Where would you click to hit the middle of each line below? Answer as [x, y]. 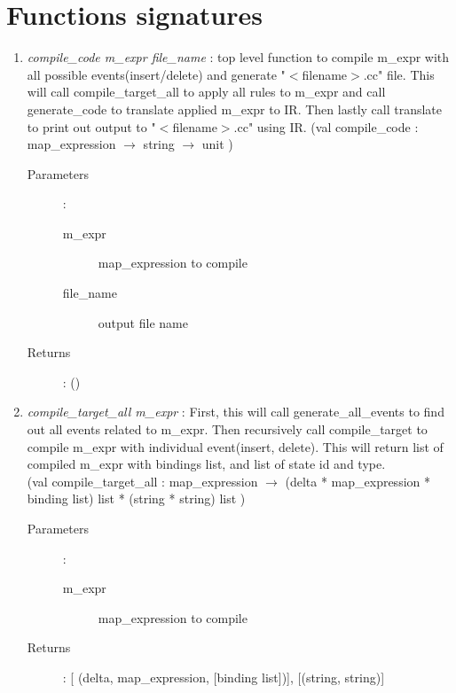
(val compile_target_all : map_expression [142, 481]
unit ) [217, 144]
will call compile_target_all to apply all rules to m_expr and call [206, 92]
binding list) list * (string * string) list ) [136, 498]
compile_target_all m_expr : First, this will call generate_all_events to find [236, 412]
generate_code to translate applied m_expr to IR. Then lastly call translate [235, 109]
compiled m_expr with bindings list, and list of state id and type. [206, 464]
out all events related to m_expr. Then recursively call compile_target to [227, 429]
